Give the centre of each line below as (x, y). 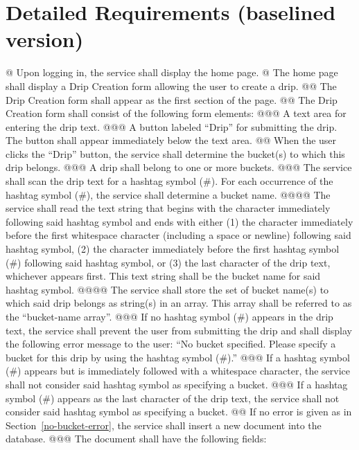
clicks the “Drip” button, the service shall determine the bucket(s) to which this (175, 153)
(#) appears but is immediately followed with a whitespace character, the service (178, 371)
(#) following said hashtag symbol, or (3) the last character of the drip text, (168, 262)
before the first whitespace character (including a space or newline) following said (178, 235)
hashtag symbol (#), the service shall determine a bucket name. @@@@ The (168, 194)
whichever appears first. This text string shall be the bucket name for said (163, 276)
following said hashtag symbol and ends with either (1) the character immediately (179, 221)
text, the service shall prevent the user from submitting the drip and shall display (179, 330)
